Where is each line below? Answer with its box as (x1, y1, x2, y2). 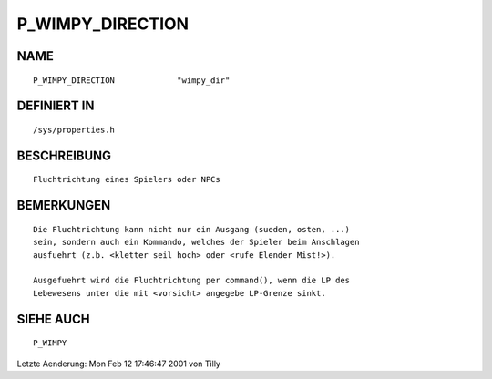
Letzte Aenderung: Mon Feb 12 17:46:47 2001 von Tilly (16, 358, 220, 369)
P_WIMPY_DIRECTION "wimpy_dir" (33, 75, 231, 86)
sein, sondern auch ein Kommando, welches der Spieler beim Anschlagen (33, 237, 360, 248)
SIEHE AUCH (16, 311, 90, 327)
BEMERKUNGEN (16, 198, 111, 213)
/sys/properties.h (33, 124, 116, 135)
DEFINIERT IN (16, 98, 95, 114)
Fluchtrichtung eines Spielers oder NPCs (33, 174, 220, 185)
